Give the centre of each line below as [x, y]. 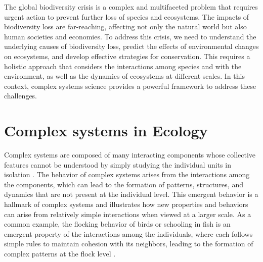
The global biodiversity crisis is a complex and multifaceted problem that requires [131, 7]
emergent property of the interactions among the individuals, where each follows [128, 233]
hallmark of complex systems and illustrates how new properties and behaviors [126, 204]
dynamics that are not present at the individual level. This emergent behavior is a [131, 194]
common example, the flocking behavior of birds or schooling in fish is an [117, 224]
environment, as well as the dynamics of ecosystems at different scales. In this [124, 76]
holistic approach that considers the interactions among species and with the [123, 66]
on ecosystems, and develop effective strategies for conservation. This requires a [127, 56]
